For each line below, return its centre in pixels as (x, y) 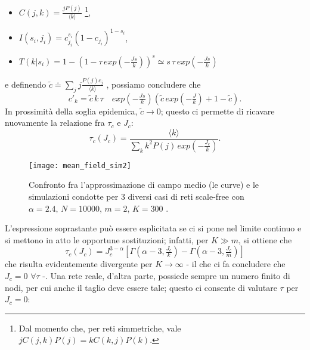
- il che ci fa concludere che (236, 264)
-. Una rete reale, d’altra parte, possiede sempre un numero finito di (166, 275)
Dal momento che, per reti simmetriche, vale (100, 328)
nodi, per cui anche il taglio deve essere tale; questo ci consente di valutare (141, 287)
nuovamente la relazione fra (55, 123)
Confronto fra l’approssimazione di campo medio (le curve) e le (144, 185)
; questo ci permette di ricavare (218, 111)
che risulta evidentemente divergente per (79, 264)
